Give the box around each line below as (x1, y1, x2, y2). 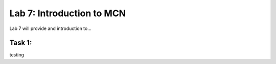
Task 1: (9, 39, 32, 47)
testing (9, 52, 24, 58)
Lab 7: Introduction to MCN (9, 8, 126, 19)
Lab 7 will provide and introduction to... (9, 25, 92, 31)
